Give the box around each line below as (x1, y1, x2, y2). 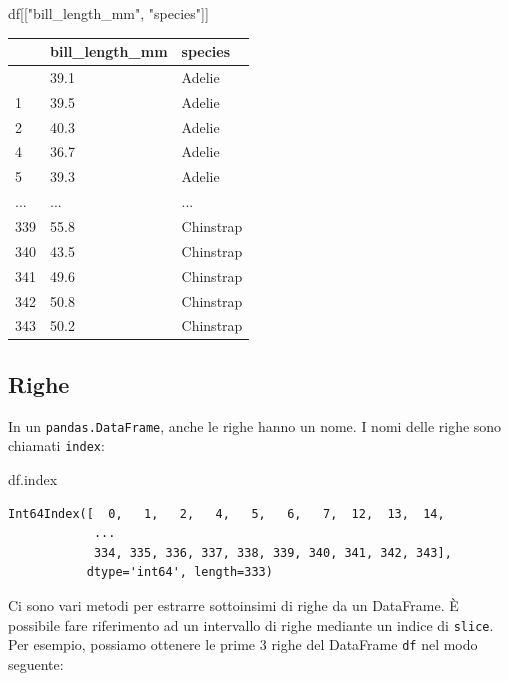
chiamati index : (8, 435, 105, 456)
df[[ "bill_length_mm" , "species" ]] (8, 3, 209, 23)
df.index (8, 468, 58, 489)
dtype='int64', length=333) (86, 565, 273, 580)
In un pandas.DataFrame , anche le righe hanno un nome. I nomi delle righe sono (8, 415, 502, 436)
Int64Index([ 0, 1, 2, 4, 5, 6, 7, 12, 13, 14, (8, 506, 445, 521)
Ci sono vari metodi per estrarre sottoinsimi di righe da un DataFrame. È (8, 594, 459, 615)
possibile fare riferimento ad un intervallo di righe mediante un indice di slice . (8, 614, 494, 635)
